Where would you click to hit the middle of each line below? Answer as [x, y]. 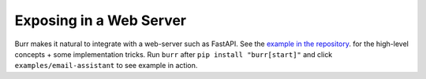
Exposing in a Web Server [101, 20]
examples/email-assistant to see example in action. [106, 66]
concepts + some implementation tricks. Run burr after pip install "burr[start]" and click [174, 54]
